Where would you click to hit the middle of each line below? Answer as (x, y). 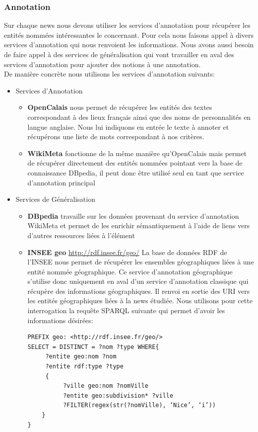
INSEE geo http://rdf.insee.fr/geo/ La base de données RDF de (127, 252)
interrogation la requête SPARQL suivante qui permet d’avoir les (126, 310)
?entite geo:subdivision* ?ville (118, 395)
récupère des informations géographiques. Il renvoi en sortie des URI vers (139, 291)
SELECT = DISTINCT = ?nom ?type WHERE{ (93, 347)
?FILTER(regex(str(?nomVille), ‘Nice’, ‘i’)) (140, 405)
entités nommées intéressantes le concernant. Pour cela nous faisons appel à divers (129, 35)
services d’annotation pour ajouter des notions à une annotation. (102, 64)
